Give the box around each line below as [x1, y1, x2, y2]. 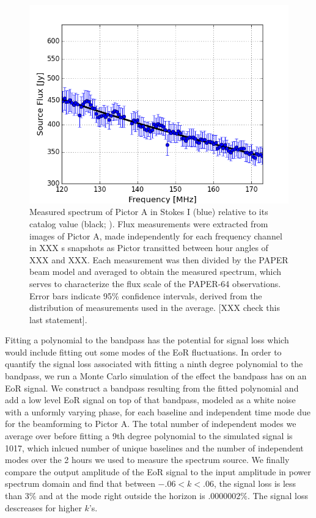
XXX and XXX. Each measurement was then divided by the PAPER [29, 253, 288, 266]
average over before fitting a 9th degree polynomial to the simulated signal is [5, 429, 293, 442]
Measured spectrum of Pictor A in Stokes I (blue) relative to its [29, 205, 268, 218]
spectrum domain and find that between [5, 477, 155, 490]
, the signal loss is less [213, 477, 296, 490]
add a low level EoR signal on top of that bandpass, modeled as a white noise [5, 393, 296, 406]
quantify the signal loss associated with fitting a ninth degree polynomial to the [5, 357, 303, 370]
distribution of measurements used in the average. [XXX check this [29, 301, 280, 314]
